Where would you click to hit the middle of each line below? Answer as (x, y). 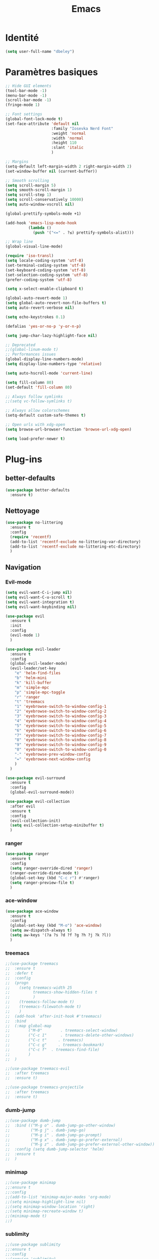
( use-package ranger (27, 854)
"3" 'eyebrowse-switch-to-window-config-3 (61, 716)
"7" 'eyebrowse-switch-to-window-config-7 (61, 735)
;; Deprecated (21, 345)
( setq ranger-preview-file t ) (42, 882)
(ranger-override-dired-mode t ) (45, 873)
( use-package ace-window (32, 911)
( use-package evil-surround (35, 778)
